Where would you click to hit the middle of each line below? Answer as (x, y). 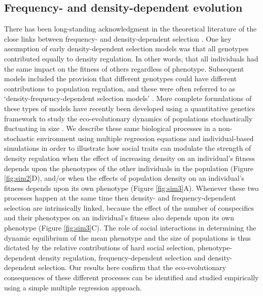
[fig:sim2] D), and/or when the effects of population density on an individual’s (124, 178)
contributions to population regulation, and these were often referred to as (120, 88)
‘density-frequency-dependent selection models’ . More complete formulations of (128, 98)
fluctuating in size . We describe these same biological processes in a (110, 128)
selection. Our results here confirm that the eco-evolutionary (132, 267)
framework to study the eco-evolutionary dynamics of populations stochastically (128, 118)
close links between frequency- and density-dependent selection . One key (118, 38)
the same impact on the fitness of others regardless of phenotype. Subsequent (124, 68)
